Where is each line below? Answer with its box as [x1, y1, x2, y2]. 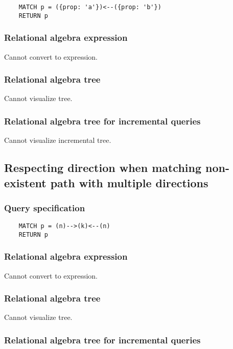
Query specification [4, 201, 85, 214]
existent [4, 174, 46, 190]
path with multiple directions [50, 174, 208, 190]
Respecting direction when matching [4, 160, 202, 176]
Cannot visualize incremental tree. [4, 135, 111, 145]
